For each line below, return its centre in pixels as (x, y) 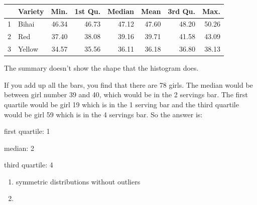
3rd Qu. (181, 11)
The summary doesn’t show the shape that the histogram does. (101, 68)
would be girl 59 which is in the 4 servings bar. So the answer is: (103, 114)
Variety (31, 11)
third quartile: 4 (29, 165)
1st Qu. (88, 11)
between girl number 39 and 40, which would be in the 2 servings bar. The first (126, 94)
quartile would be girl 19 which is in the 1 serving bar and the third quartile (121, 104)
